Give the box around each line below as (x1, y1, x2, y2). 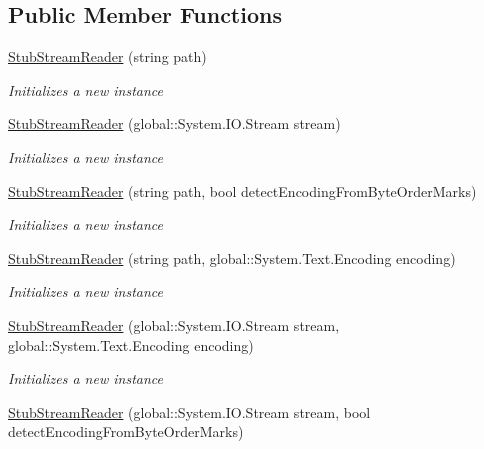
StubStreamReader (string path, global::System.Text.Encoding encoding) (8, 247, 456, 268)
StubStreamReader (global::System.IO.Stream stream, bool (8, 401, 371, 422)
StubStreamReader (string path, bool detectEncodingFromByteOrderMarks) (8, 180, 477, 201)
